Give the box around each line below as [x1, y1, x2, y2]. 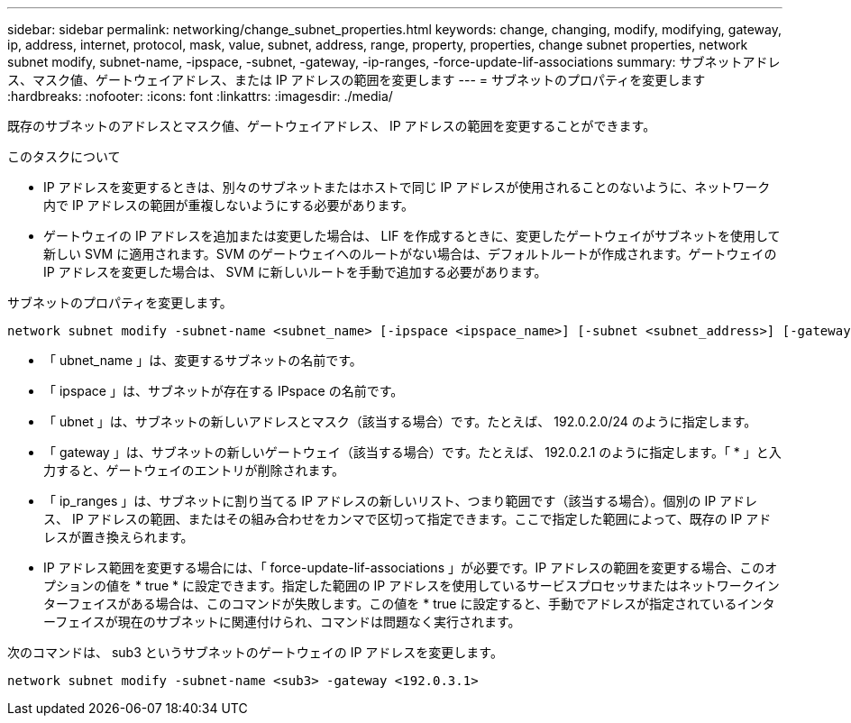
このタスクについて [7, 149, 121, 164]
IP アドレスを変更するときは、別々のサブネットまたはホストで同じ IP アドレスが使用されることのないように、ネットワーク [43, 179, 771, 195]
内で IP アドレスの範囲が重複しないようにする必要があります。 [43, 197, 415, 213]
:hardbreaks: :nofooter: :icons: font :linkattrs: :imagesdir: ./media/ [7, 88, 393, 104]
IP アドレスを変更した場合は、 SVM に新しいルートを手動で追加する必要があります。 [43, 264, 547, 279]
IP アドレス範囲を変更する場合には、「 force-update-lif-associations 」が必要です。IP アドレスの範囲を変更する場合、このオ [43, 560, 778, 575]
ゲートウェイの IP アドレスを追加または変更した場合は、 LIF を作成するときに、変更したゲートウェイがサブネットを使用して [43, 228, 781, 243]
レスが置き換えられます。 [43, 529, 194, 545]
